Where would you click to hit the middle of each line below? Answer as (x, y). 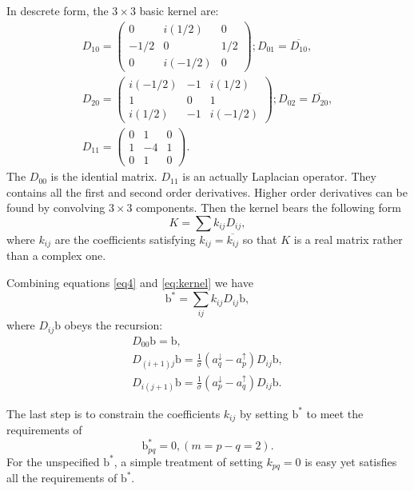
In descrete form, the (58, 10)
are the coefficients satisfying (125, 239)
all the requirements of (62, 478)
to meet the (335, 413)
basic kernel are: (179, 10)
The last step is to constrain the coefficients (113, 413)
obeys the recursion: (113, 325)
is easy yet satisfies (351, 461)
